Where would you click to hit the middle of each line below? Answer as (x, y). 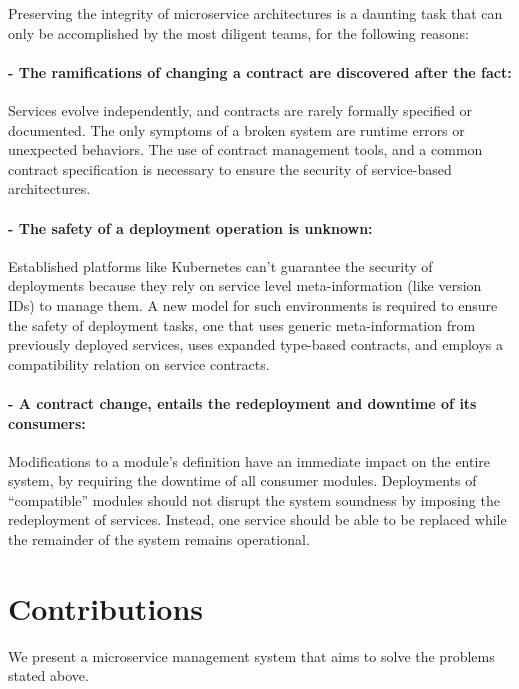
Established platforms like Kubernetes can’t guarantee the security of (220, 265)
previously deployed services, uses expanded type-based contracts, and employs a (255, 344)
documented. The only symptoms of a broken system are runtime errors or (236, 129)
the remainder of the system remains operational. (159, 539)
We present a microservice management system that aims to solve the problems (251, 655)
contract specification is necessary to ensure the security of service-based (230, 168)
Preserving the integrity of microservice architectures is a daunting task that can (255, 13)
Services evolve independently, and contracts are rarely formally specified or (240, 109)
